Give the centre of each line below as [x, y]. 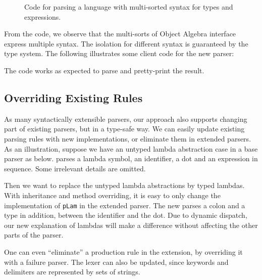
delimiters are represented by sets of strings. [72, 272]
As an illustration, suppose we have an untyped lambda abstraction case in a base [131, 148]
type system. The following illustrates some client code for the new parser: [119, 53]
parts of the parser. [34, 235]
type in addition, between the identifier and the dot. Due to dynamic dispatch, [126, 215]
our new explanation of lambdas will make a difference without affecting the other [131, 225]
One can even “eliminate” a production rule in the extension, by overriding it [123, 251]
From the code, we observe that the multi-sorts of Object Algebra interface [120, 34]
